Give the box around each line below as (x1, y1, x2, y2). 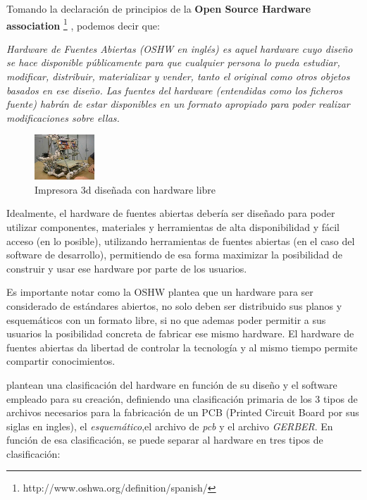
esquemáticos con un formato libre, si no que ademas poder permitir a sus (6, 312, 326, 327)
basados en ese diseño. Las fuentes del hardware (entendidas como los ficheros (6, 82, 342, 97)
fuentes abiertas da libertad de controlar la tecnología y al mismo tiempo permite (6, 339, 358, 354)
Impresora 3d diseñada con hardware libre (35, 182, 216, 196)
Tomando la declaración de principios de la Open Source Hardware (6, 1, 311, 15)
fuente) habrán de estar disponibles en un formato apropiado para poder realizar (6, 96, 350, 111)
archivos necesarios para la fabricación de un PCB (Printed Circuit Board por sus (6, 405, 359, 420)
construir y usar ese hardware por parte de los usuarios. (6, 261, 247, 275)
